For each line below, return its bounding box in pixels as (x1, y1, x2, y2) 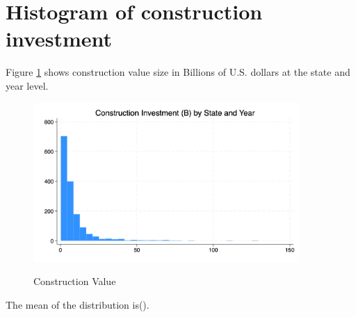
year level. (6, 78, 49, 92)
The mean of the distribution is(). (6, 297, 149, 311)
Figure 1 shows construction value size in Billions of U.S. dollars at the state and (6, 65, 350, 79)
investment (6, 24, 113, 53)
